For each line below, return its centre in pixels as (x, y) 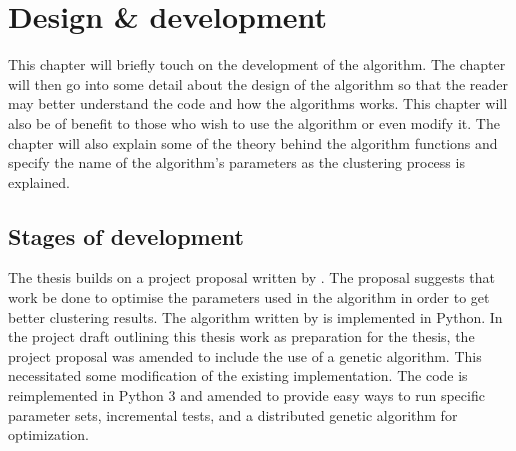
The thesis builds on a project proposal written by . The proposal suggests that (251, 277)
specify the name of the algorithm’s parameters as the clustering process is (236, 162)
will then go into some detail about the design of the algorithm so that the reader (258, 83)
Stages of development (126, 235)
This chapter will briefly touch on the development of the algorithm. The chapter (257, 64)
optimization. (48, 434)
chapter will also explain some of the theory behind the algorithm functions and (253, 142)
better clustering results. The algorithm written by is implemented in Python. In (255, 316)
